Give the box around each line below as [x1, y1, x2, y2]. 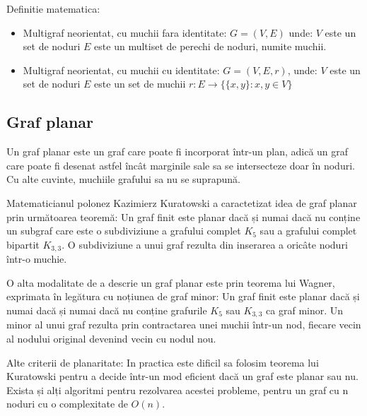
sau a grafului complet [260, 223, 357, 238]
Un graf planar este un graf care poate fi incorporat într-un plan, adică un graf [6, 144, 349, 159]
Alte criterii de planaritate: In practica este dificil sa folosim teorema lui [6, 355, 319, 369]
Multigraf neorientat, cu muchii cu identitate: [23, 62, 220, 77]
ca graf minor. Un [266, 302, 344, 317]
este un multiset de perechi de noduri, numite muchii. [94, 39, 327, 54]
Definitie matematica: [6, 1, 100, 16]
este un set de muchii [94, 76, 186, 91]
